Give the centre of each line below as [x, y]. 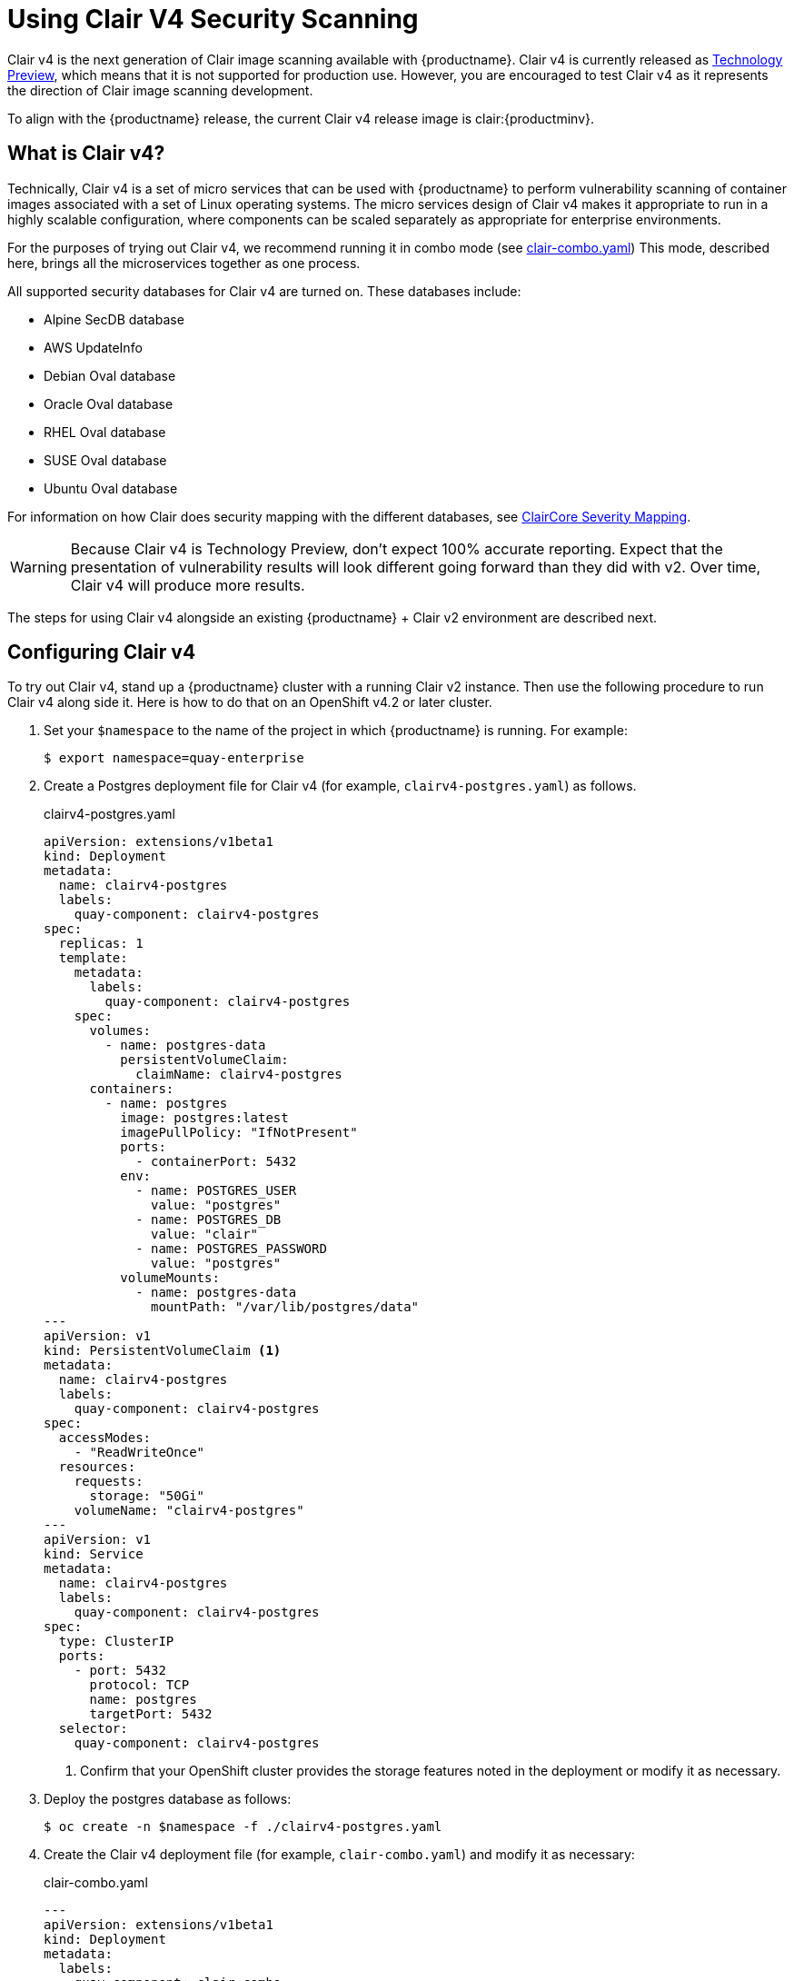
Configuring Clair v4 [102, 652]
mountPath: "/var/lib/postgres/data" [285, 1307]
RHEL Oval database [105, 432]
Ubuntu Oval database [111, 488]
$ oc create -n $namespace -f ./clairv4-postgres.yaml [243, 1827]
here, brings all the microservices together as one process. [184, 263]
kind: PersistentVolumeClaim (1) [163, 1351]
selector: [93, 1729]
